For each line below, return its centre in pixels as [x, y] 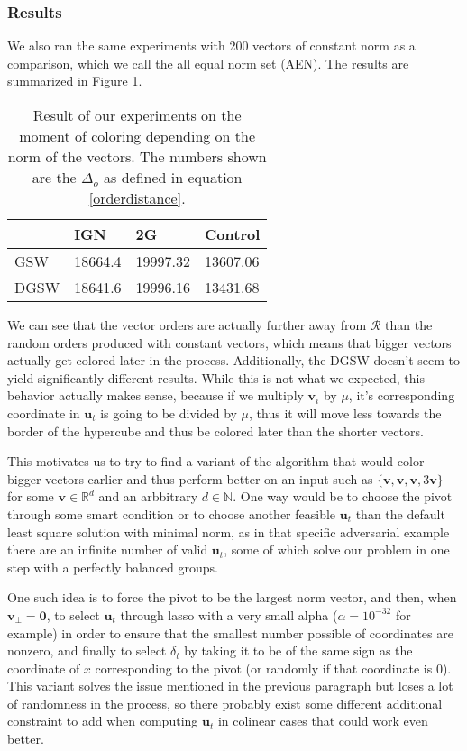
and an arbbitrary [148, 496]
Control [233, 234]
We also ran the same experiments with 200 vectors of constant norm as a [211, 46]
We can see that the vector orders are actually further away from [187, 325]
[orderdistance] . [137, 198]
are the [54, 177]
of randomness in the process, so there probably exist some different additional [225, 703]
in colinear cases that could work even [323, 721]
